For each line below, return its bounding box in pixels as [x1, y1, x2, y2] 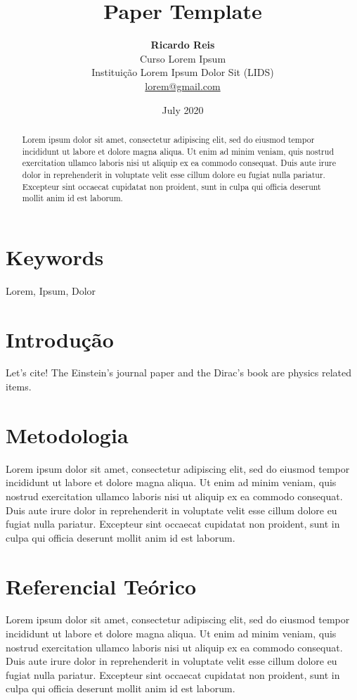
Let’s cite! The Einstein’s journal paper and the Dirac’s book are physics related [6, 365, 352, 380]
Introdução [6, 324, 114, 353]
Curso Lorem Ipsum [139, 51, 226, 65]
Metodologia [6, 420, 129, 449]
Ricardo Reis [150, 37, 215, 52]
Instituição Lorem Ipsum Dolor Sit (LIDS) [91, 65, 274, 79]
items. [6, 379, 32, 394]
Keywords [6, 242, 104, 271]
